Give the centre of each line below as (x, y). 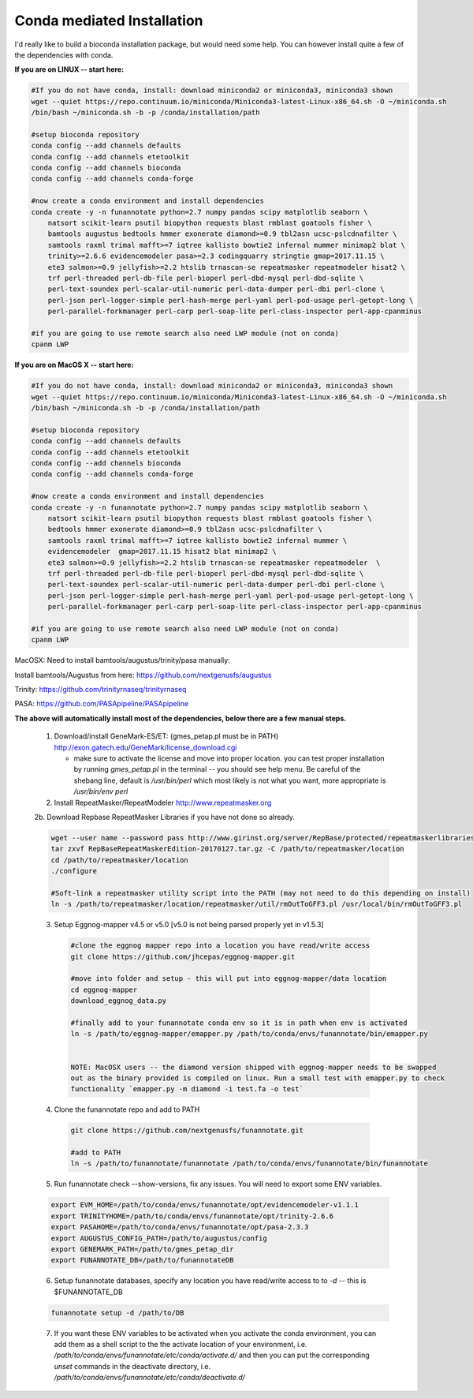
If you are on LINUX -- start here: (69, 69)
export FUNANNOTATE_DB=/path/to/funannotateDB (142, 1260)
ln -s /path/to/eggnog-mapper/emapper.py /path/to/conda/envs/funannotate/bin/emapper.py (250, 1034)
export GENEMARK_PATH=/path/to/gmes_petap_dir (142, 1249)
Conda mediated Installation (109, 21)
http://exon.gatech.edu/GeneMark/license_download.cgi (145, 747)
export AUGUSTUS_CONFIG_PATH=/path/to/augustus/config (159, 1238)
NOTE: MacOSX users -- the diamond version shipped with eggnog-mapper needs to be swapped (253, 1067)
